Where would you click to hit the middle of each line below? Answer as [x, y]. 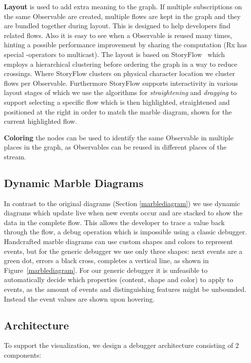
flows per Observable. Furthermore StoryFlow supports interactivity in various [121, 83]
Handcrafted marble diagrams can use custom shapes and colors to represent [118, 241]
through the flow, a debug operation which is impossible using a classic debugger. [125, 232]
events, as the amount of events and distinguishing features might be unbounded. [125, 289]
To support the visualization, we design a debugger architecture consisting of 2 [121, 345]
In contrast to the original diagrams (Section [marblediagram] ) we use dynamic [122, 203]
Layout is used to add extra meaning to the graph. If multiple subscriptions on [123, 6]
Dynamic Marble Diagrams [74, 182]
